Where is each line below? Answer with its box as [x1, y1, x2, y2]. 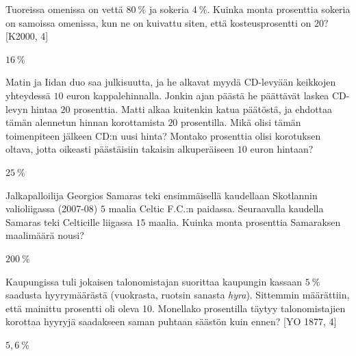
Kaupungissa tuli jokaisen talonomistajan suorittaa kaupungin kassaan [5, 274, 303, 288]
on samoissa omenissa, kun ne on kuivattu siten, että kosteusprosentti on [5, 15, 311, 29]
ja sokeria [149, 2, 189, 16]
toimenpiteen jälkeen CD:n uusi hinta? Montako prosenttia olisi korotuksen [5, 128, 321, 142]
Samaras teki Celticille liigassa [5, 214, 133, 229]
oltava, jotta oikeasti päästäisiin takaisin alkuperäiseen [5, 142, 235, 156]
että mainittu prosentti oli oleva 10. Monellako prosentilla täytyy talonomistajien [5, 301, 346, 315]
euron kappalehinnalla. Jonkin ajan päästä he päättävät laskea [66, 88, 329, 102]
